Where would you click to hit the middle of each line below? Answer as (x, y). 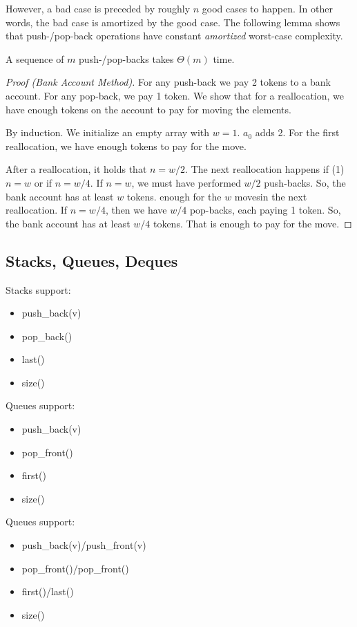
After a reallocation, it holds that (76, 169)
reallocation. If (37, 210)
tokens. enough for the (174, 196)
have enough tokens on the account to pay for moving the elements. (148, 109)
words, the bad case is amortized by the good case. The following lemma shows (173, 22)
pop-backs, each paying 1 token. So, (265, 210)
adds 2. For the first (297, 132)
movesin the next (271, 196)
